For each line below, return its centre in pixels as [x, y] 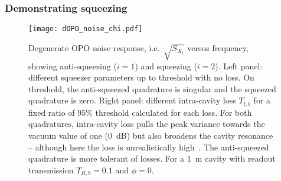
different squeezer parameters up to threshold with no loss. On [141, 77]
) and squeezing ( [166, 66]
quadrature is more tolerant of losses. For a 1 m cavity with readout [152, 158]
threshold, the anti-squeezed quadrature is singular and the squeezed [152, 88]
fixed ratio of [52, 112]
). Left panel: [239, 66]
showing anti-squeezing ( [73, 66]
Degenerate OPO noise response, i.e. [94, 47]
